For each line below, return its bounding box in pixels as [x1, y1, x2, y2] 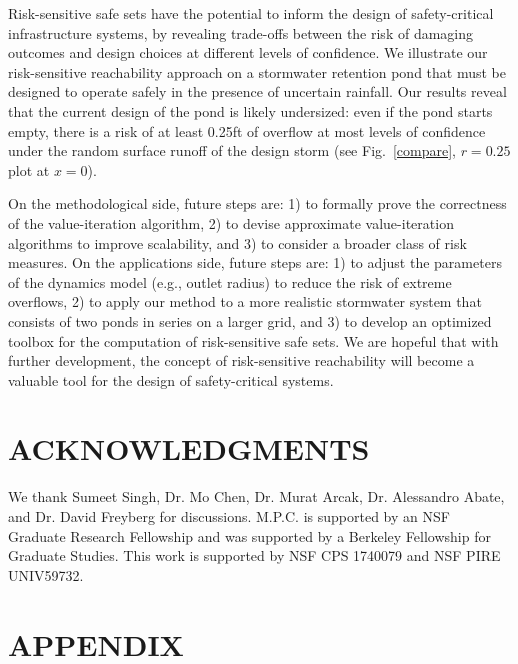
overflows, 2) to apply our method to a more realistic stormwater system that [8, 291, 482, 312]
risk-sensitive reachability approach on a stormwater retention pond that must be [8, 61, 507, 82]
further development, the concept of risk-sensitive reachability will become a [8, 350, 475, 371]
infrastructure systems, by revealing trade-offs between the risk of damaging [8, 22, 474, 43]
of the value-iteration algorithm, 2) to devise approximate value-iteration [8, 212, 454, 233]
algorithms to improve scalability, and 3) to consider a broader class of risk [8, 232, 467, 253]
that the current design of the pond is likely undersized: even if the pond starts [8, 100, 493, 121]
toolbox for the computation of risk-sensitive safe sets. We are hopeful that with [8, 330, 499, 351]
